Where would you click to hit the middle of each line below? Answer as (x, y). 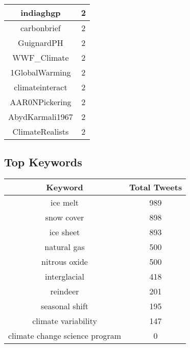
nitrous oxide (65, 262)
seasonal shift (65, 306)
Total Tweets (156, 187)
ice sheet (65, 232)
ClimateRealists (41, 131)
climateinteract (41, 87)
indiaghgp (41, 13)
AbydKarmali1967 (41, 117)
